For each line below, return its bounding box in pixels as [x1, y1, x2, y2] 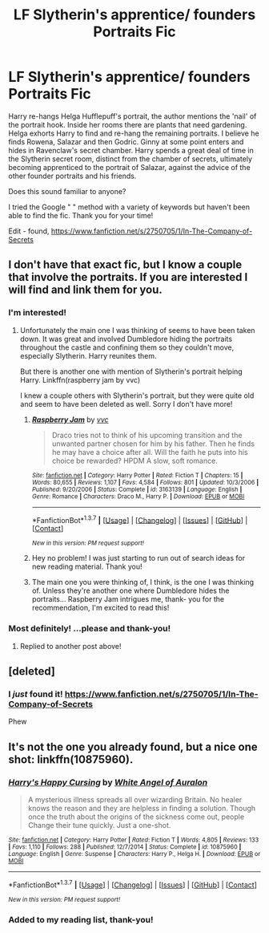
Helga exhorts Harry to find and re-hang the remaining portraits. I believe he [8, 128, 259, 138]
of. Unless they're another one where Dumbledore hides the [31, 586, 230, 595]
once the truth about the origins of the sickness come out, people [27, 812, 245, 821]
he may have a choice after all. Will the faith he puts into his [51, 447, 248, 456]
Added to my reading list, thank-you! [8, 914, 154, 925]
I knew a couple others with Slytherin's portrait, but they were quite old [19, 391, 255, 400]
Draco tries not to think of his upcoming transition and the [51, 430, 243, 440]
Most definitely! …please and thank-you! [8, 623, 171, 635]
